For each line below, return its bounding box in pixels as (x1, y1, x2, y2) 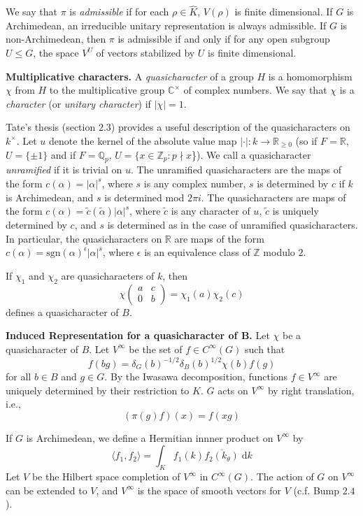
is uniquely (272, 203, 319, 218)
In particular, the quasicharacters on (6, 231, 162, 245)
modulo (263, 245, 295, 259)
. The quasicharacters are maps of (201, 189, 346, 204)
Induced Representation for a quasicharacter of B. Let (6, 328, 270, 343)
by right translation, (267, 382, 355, 397)
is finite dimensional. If (234, 4, 333, 19)
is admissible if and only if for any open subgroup (118, 31, 330, 46)
